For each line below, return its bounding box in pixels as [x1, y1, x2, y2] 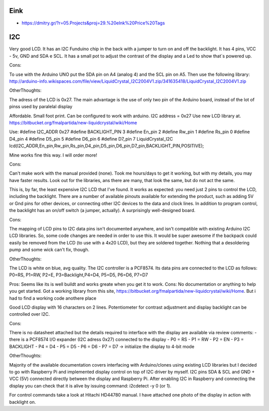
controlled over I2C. [9, 311, 50, 317]
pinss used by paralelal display [9, 104, 73, 110]
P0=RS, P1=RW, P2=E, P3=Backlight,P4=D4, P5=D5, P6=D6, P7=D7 [9, 272, 148, 278]
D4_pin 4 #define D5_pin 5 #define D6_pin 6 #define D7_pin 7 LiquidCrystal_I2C [9, 136, 173, 142]
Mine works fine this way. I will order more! [9, 152, 97, 158]
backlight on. [9, 399, 36, 405]
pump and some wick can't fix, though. [9, 247, 90, 253]
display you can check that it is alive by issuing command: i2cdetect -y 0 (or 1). [9, 383, 171, 389]
